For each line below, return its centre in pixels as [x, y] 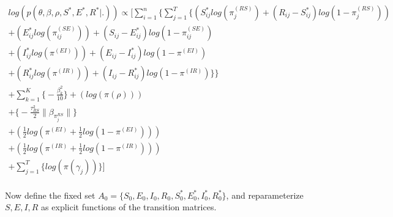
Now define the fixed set [50, 195]
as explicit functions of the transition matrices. [129, 207]
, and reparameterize [265, 195]
